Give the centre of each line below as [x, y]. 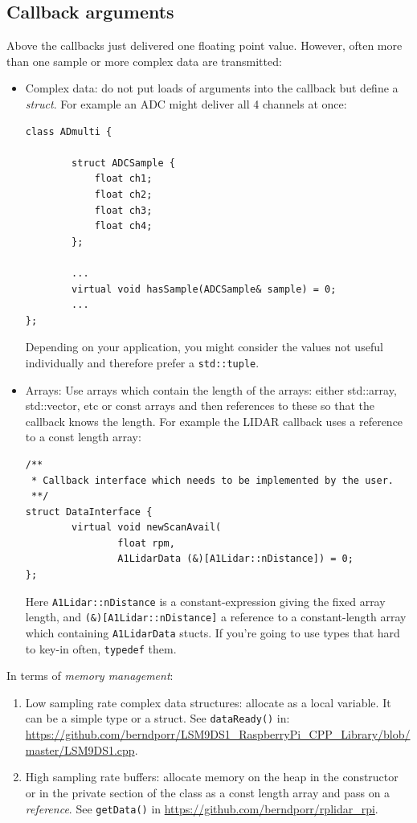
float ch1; [123, 179]
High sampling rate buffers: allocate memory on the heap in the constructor [212, 777]
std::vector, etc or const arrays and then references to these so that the [200, 405]
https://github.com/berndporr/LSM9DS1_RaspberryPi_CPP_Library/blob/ [218, 734]
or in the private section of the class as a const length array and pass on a [208, 792]
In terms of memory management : [90, 676]
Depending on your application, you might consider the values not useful [204, 347]
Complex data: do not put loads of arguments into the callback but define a [212, 88]
